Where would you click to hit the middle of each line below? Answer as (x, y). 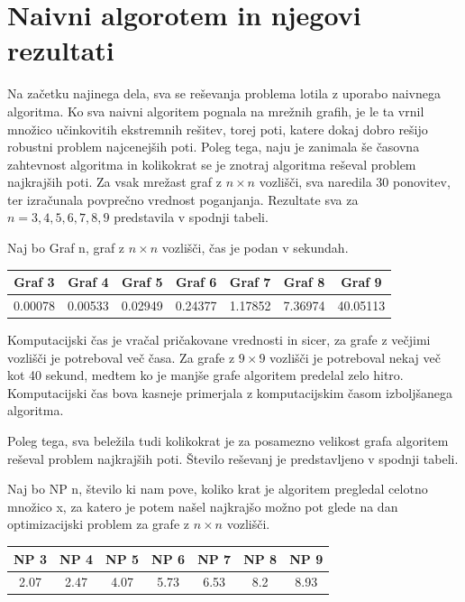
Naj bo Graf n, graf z (66, 248)
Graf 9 (361, 282)
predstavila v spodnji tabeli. (191, 217)
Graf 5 (142, 282)
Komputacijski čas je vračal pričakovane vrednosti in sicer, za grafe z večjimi (219, 340)
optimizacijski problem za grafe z (98, 524)
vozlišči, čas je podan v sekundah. (255, 248)
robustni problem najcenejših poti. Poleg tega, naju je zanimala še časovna (214, 147)
